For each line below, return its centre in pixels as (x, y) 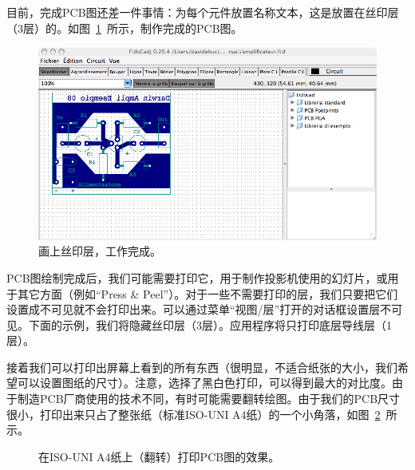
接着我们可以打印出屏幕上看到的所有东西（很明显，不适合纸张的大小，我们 (202, 367)
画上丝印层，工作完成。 (100, 251)
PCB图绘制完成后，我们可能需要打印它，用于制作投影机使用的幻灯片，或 (197, 277)
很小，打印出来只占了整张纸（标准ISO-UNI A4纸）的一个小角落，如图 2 (194, 414)
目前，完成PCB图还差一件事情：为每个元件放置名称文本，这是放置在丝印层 (203, 12)
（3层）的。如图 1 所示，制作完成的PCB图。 (125, 28)
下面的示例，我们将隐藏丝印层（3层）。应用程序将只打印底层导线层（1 (210, 324)
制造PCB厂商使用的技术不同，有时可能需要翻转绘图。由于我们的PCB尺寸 (209, 399)
